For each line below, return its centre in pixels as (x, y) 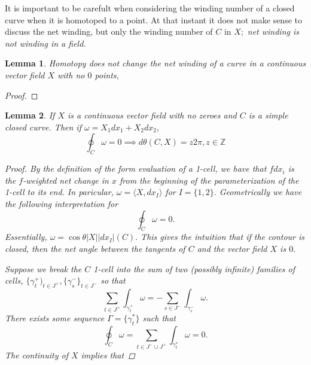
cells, (14, 280)
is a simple (268, 115)
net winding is (273, 31)
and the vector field (232, 248)
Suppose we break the (43, 268)
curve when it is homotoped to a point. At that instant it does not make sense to (153, 19)
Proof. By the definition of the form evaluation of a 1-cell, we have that (136, 168)
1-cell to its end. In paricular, (59, 192)
